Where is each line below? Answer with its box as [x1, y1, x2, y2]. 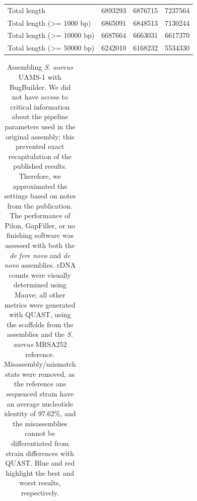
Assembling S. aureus [7, 62, 73, 72]
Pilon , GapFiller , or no [5, 220, 76, 230]
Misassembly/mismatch [4, 359, 76, 369]
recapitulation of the [8, 151, 72, 161]
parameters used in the [5, 121, 76, 131]
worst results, [19, 477, 61, 488]
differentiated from [11, 437, 69, 448]
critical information [10, 101, 70, 112]
